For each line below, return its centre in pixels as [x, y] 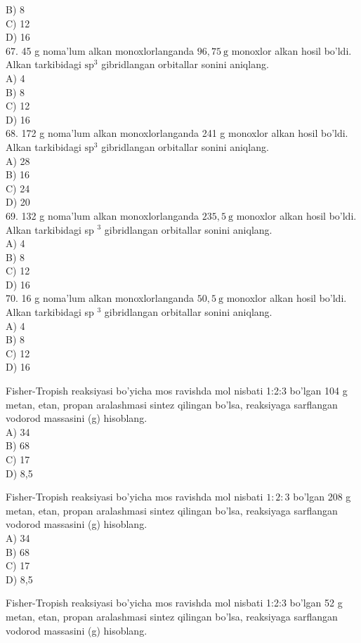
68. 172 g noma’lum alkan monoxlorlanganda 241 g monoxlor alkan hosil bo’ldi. [177, 133]
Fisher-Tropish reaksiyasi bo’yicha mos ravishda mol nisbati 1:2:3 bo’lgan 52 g [174, 603]
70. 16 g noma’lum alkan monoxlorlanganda [100, 298]
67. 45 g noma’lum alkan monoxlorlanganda [100, 50]
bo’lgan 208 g [322, 497]
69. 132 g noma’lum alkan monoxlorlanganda [103, 215]
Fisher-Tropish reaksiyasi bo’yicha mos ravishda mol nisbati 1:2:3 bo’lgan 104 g [177, 391]
